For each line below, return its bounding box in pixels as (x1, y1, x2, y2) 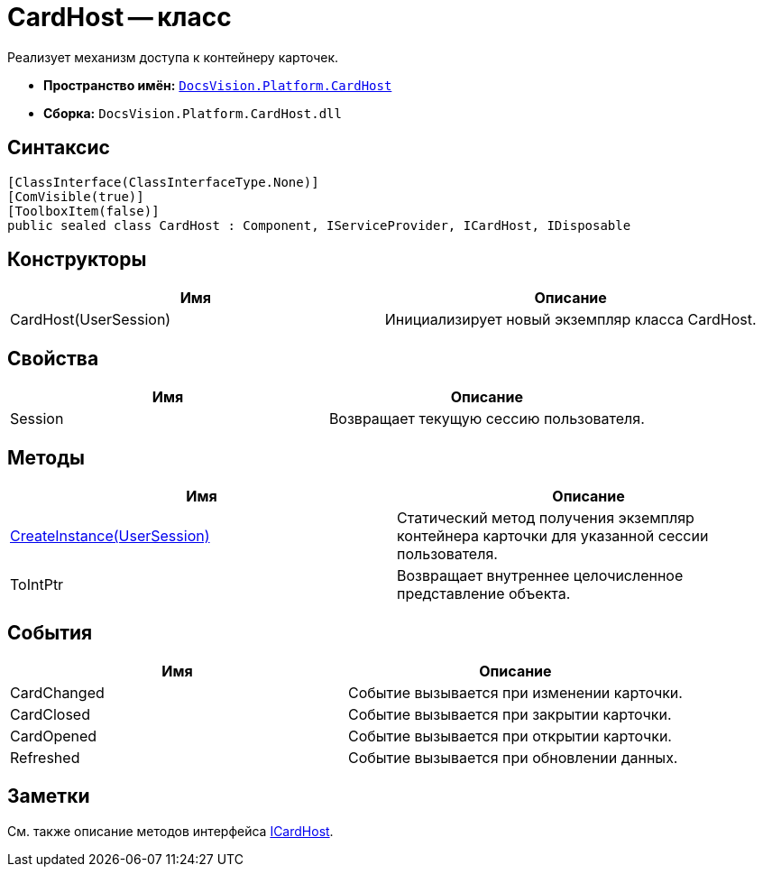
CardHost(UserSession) (10, 310, 171, 329)
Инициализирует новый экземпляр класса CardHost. (384, 310, 757, 329)
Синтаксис (7, 136, 110, 160)
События (7, 621, 93, 644)
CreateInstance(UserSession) (10, 527, 210, 546)
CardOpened (10, 726, 97, 745)
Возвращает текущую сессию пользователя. (328, 409, 645, 428)
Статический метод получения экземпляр (397, 509, 694, 528)
